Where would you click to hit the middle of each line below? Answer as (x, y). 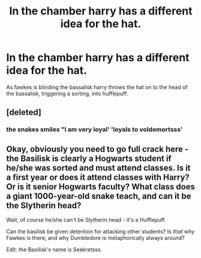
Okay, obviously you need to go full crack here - (97, 149)
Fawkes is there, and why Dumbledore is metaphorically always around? (95, 238)
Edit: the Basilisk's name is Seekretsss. (54, 250)
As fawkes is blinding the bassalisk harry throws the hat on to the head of (97, 87)
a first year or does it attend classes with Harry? (98, 177)
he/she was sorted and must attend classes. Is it (98, 167)
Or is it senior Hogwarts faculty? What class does (100, 187)
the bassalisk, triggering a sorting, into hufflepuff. (67, 93)
